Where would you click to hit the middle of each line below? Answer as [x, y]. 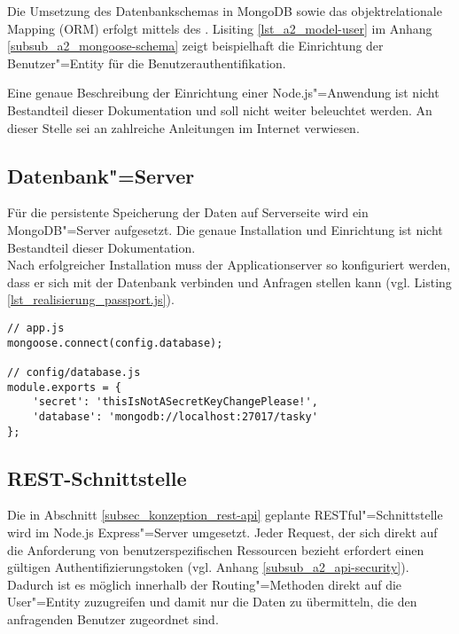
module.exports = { [64, 387]
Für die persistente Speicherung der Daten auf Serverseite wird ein [188, 212]
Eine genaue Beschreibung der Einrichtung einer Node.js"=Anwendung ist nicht [223, 93]
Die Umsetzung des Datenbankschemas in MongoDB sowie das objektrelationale [225, 11]
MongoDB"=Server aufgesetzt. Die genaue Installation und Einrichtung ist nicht [225, 229]
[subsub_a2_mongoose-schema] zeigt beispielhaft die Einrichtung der [195, 46]
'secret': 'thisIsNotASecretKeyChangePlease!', [175, 402]
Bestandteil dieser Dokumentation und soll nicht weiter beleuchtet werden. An [220, 110]
